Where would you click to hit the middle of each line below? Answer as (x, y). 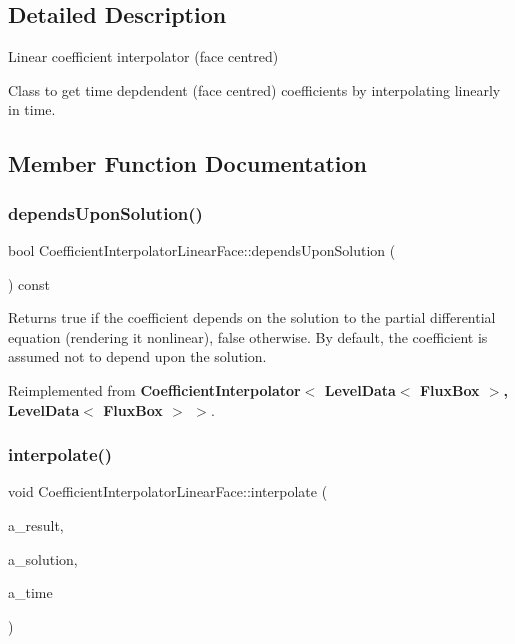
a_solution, (43, 558)
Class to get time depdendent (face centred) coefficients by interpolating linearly (254, 89)
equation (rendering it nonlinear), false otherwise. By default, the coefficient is (248, 336)
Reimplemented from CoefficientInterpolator (154, 389)
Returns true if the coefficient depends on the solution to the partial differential (252, 317)
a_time (30, 592)
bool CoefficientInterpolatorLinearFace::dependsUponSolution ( (202, 249)
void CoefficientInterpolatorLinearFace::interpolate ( (168, 491)
